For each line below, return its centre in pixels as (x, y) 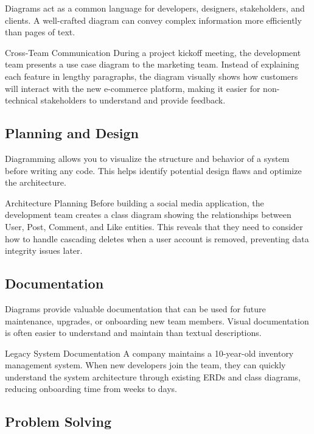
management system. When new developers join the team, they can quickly (145, 365)
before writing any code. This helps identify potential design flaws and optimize (153, 170)
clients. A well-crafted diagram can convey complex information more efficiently (153, 20)
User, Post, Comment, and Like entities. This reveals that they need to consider (154, 226)
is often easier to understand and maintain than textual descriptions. (133, 333)
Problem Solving (58, 422)
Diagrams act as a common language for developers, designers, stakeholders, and (155, 8)
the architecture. (36, 182)
